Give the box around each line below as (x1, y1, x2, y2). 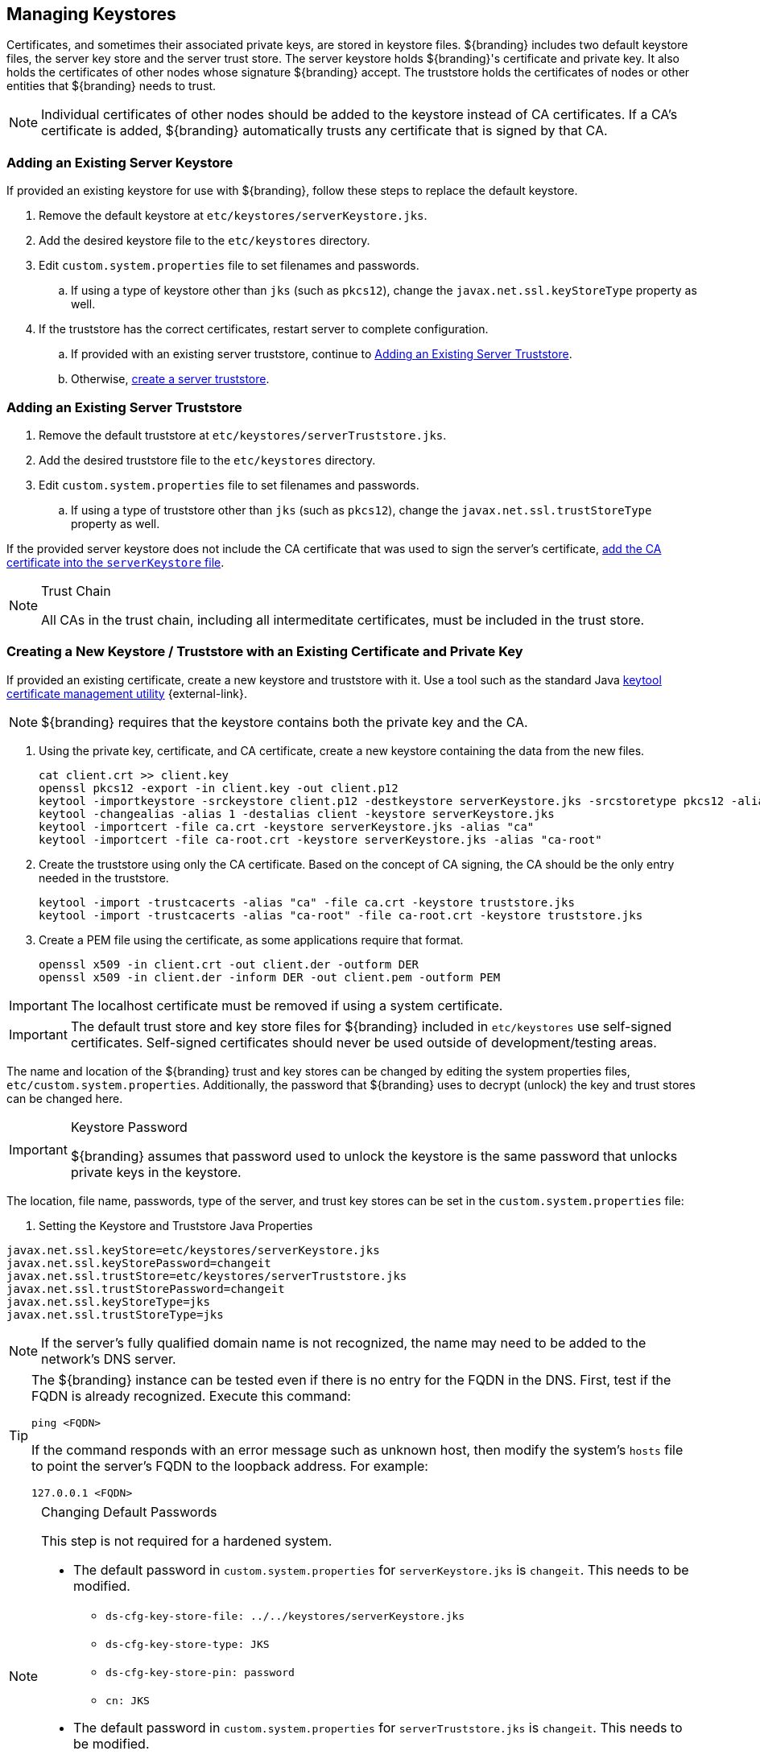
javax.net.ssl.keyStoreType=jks (6, 1295, 210, 1308)
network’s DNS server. (41, 1350, 176, 1367)
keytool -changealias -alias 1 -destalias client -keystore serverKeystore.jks (39, 807, 555, 820)
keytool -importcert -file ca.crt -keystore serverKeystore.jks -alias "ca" (39, 820, 535, 833)
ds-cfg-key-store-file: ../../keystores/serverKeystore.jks (105, 1609, 465, 1622)
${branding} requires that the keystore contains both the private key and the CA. (41, 713, 528, 730)
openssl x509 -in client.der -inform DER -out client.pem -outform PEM (39, 970, 501, 984)
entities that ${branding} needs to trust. (6, 79, 217, 93)
